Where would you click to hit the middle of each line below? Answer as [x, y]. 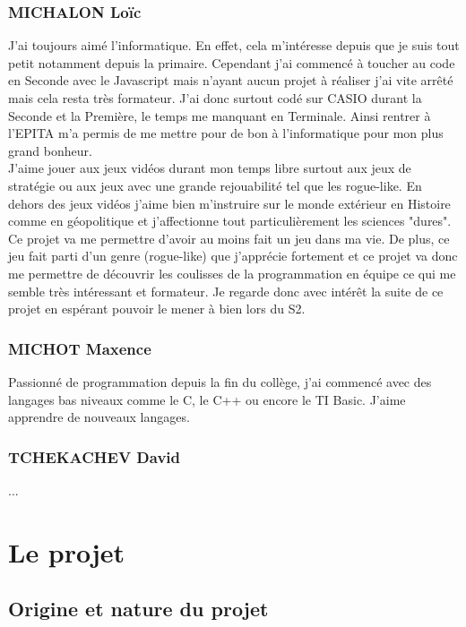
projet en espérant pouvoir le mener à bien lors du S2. [157, 309]
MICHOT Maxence [80, 348]
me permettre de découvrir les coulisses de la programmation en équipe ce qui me [232, 273]
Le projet [67, 551]
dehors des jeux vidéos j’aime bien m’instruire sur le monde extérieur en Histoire [229, 203]
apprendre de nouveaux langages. [99, 417]
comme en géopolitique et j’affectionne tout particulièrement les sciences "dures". [230, 221]
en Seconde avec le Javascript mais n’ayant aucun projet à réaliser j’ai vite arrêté [231, 80]
